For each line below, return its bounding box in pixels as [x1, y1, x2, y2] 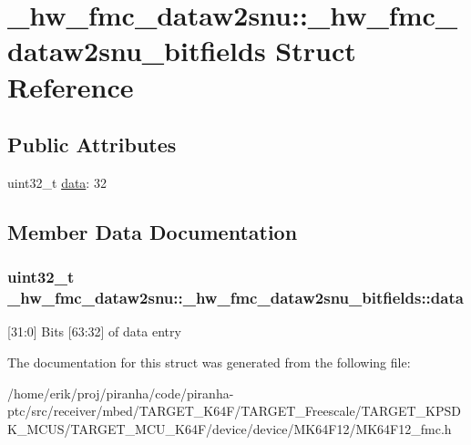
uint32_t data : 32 [7, 172, 107, 191]
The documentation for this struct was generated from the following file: [7, 353, 411, 372]
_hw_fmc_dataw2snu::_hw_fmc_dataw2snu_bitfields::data [7, 286, 464, 309]
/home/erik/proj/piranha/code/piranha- [7, 383, 234, 402]
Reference [7, 67, 134, 105]
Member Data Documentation [7, 217, 298, 245]
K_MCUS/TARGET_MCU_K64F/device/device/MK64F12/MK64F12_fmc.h [7, 419, 452, 438]
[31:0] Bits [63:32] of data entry [7, 322, 181, 341]
